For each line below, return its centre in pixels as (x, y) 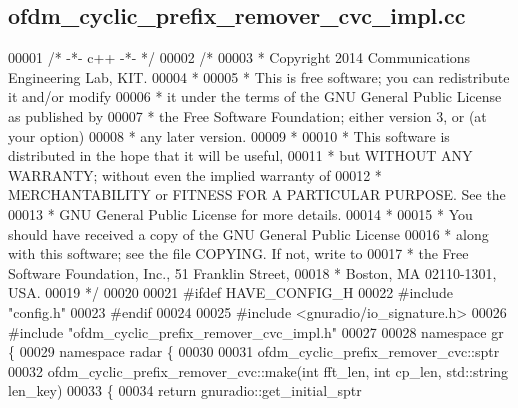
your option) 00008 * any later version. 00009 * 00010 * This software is (229, 135)
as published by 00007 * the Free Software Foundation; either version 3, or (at (247, 115)
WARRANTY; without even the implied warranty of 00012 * (195, 174)
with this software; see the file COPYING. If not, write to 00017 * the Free (238, 253)
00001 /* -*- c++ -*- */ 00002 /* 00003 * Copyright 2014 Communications (239, 57)
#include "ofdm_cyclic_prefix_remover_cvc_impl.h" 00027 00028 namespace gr (256, 331)
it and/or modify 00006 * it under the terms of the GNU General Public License (255, 96)
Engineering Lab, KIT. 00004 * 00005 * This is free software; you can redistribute (259, 76)
